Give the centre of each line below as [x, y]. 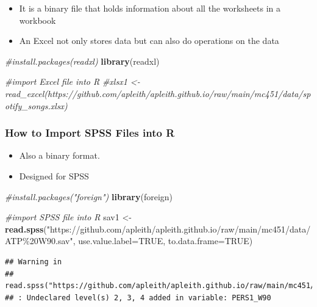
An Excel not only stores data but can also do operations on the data [149, 41]
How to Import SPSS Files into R [90, 133]
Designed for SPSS [54, 175]
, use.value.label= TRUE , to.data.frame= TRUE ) [163, 241]
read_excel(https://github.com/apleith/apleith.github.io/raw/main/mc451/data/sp [158, 93]
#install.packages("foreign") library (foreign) [89, 196]
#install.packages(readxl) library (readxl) [82, 61]
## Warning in [34, 262]
